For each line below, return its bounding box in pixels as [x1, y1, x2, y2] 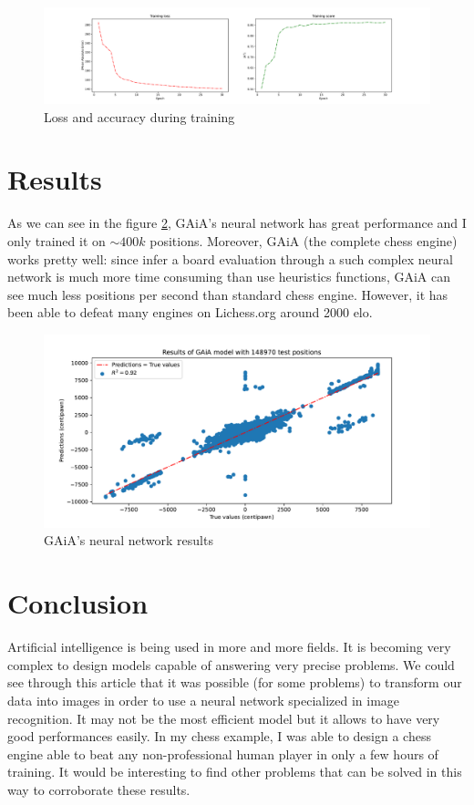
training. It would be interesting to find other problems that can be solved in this [7, 762, 462, 781]
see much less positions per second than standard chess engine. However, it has [7, 284, 448, 304]
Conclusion [7, 584, 149, 622]
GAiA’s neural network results [44, 531, 213, 550]
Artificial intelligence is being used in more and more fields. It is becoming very [7, 637, 451, 656]
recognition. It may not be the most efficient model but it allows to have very [7, 708, 440, 728]
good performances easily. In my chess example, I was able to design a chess [7, 727, 431, 746]
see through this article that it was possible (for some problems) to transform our [7, 673, 462, 692]
